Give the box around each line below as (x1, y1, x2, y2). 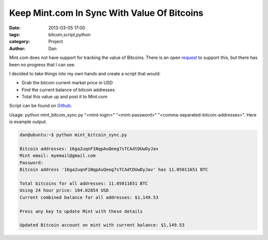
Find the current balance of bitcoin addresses (21, 87, 115, 93)
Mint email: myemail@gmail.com (19, 153, 96, 159)
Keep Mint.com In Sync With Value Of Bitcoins (9, 7, 203, 18)
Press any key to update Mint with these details (19, 208, 143, 214)
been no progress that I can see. (9, 61, 76, 67)
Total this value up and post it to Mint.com (21, 94, 108, 100)
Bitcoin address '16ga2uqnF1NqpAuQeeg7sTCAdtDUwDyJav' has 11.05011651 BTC (19, 167, 208, 173)
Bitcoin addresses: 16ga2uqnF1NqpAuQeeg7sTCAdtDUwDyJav (19, 146, 159, 151)
